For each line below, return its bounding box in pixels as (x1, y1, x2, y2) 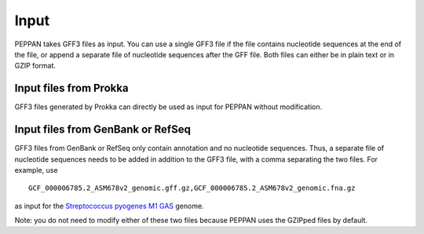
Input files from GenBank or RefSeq (14, 122, 192, 137)
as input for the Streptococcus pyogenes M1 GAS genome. (14, 201, 204, 210)
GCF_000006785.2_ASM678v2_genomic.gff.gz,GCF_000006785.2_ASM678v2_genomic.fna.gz (28, 184, 356, 192)
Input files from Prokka (14, 82, 129, 95)
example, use (14, 165, 58, 174)
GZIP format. (14, 61, 57, 71)
